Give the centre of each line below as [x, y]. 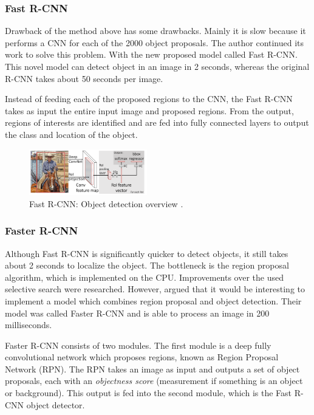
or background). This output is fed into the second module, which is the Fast [148, 393]
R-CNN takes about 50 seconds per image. [84, 78]
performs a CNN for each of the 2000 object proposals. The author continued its [155, 42]
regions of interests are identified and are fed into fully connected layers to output [157, 122]
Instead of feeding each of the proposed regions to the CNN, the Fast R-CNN [149, 99]
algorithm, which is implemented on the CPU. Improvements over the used [145, 277]
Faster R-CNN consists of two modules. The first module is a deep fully [138, 345]
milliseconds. [29, 325]
